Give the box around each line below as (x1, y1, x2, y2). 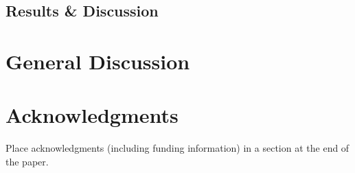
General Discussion (5, 47, 190, 75)
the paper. (5, 154, 49, 168)
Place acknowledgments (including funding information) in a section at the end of (5, 141, 350, 155)
